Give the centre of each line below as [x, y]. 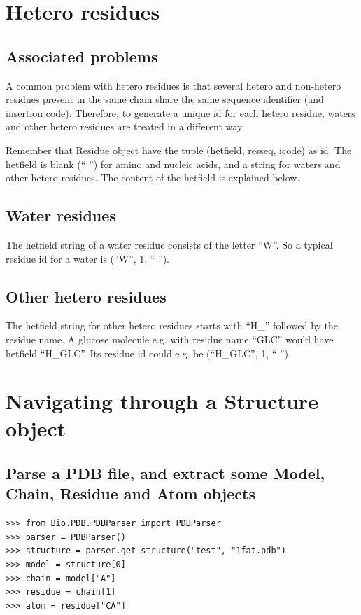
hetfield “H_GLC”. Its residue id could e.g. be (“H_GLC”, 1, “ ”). [148, 353]
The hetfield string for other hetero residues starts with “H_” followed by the [172, 325]
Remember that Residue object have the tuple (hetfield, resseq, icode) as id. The [179, 150]
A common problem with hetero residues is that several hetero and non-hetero [174, 85]
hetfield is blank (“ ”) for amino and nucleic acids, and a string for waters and [173, 164]
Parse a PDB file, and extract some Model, [165, 473]
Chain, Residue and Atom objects [130, 493]
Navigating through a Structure [162, 401]
